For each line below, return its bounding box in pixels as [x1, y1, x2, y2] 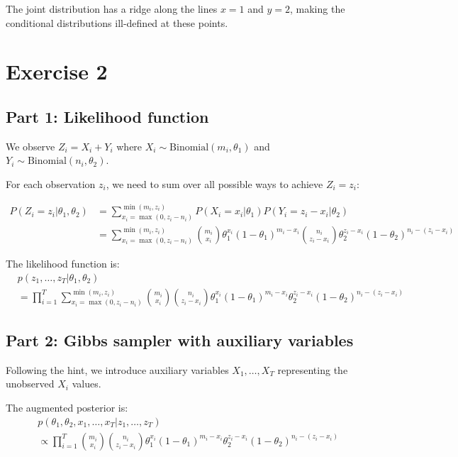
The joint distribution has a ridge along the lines [6, 1, 218, 16]
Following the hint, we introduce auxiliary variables [6, 362, 229, 377]
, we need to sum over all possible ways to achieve [106, 176, 323, 191]
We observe [6, 138, 55, 153]
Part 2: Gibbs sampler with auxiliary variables [6, 329, 354, 351]
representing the [277, 362, 348, 377]
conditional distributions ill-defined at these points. [6, 15, 228, 30]
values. [72, 376, 101, 391]
